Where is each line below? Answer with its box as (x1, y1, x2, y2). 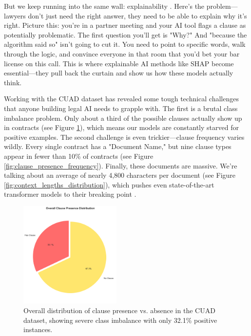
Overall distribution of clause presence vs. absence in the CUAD (23, 305, 215, 316)
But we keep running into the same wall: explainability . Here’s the (4, 1, 205, 11)
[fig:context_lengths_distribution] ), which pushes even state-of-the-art (4, 179, 214, 189)
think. (4, 77, 22, 87)
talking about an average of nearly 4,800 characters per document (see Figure (4, 170, 236, 180)
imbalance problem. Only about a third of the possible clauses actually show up (4, 112, 242, 123)
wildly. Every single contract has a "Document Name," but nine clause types (4, 141, 232, 151)
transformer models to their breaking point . (4, 189, 136, 199)
